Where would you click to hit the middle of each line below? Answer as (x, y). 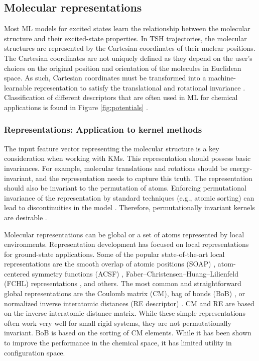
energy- (241, 168)
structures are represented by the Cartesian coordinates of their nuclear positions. (130, 48)
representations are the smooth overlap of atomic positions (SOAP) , (110, 264)
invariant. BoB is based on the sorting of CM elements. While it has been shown (128, 333)
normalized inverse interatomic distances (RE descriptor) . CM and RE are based (129, 303)
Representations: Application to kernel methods (103, 129)
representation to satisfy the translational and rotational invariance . (140, 87)
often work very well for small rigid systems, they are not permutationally (118, 323)
